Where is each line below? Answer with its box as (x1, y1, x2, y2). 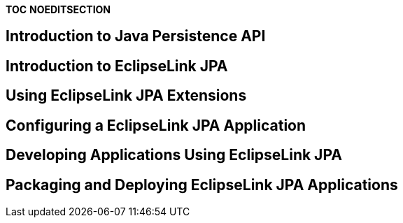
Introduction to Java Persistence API (6, 27, 266, 45)
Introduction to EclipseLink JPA (6, 57, 228, 75)
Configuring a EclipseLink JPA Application (6, 116, 306, 134)
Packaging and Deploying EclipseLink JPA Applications (6, 175, 398, 194)
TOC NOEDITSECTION (6, 3, 111, 15)
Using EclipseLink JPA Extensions (6, 87, 247, 105)
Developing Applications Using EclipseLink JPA (6, 146, 342, 164)
